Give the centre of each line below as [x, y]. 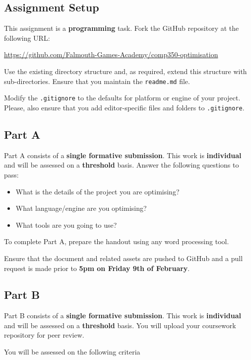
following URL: [27, 38]
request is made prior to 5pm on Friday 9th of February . [97, 268]
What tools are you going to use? [66, 225]
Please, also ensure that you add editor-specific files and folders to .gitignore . [124, 107]
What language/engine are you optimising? [81, 208]
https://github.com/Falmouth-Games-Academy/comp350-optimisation [111, 54]
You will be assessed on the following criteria [72, 352]
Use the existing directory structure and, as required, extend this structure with [125, 71]
